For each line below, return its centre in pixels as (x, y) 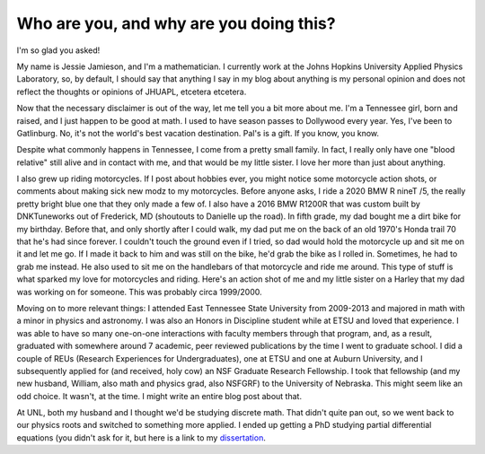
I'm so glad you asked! (58, 50)
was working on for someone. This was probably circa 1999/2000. (139, 292)
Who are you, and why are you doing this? (176, 23)
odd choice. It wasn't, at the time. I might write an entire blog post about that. (159, 396)
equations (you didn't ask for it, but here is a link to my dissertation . (141, 437)
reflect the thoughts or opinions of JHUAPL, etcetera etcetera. (132, 92)
